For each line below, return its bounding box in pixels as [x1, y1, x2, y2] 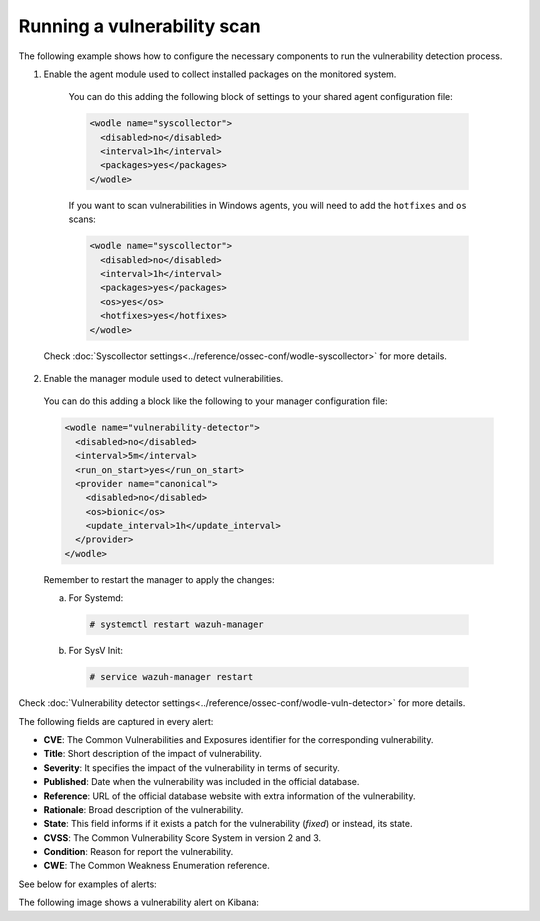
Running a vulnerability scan [18, 15, 261, 37]
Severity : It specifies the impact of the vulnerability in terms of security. [43, 761, 340, 774]
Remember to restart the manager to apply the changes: [43, 573, 275, 585]
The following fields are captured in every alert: [18, 715, 214, 727]
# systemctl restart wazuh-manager [89, 619, 264, 630]
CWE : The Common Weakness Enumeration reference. [43, 860, 270, 872]
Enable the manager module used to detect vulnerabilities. [43, 372, 284, 384]
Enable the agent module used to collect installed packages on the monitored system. [43, 68, 397, 80]
